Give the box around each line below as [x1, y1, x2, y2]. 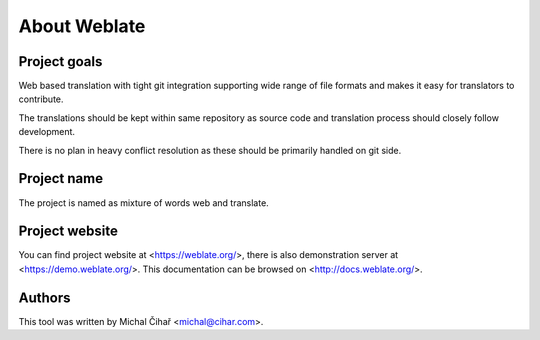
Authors [18, 289, 71, 306]
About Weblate [18, 15, 146, 37]
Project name [18, 170, 104, 187]
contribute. [18, 93, 64, 105]
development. [18, 126, 75, 138]
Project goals [18, 53, 103, 70]
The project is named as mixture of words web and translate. [18, 196, 269, 209]
